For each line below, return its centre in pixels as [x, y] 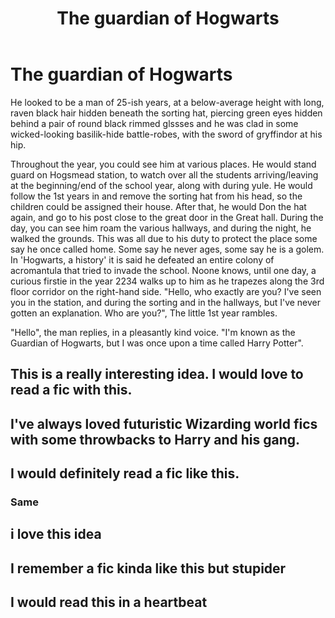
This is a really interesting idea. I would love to [157, 374]
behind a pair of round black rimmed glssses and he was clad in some [154, 123]
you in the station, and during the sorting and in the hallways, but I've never [166, 302]
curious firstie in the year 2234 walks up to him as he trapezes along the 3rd [167, 281]
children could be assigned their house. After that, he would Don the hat [158, 206]
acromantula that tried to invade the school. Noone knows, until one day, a [163, 270]
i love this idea [56, 534]
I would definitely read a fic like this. [125, 473]
